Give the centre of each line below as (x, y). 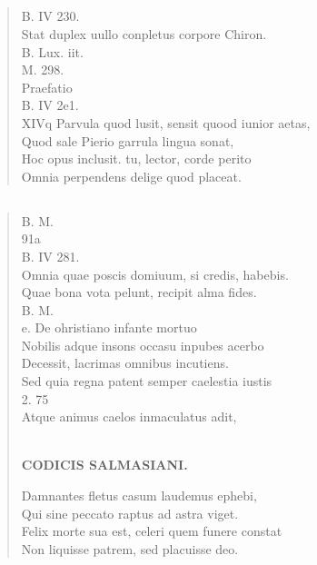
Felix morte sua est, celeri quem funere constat (152, 531)
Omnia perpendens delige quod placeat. (131, 176)
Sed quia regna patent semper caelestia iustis (147, 381)
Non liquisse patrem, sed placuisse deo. (130, 548)
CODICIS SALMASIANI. (104, 465)
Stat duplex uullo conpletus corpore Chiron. (144, 33)
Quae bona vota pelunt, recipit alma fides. (139, 292)
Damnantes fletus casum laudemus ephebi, (139, 496)
